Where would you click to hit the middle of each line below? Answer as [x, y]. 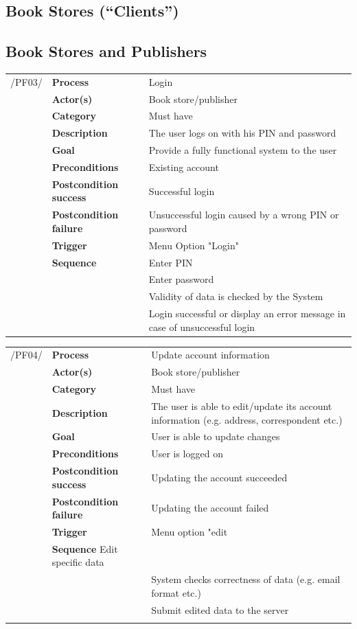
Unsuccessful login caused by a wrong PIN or [244, 215]
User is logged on [187, 454]
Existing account [184, 167]
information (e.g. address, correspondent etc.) [247, 419]
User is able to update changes [216, 436]
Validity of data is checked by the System [236, 296]
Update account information [210, 355]
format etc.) [176, 592]
